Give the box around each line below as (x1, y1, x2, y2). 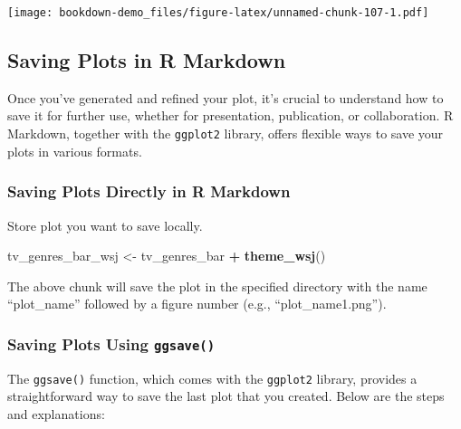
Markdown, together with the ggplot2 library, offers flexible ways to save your (7, 124, 444, 143)
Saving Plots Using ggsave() (7, 332, 216, 355)
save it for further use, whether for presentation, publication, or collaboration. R (7, 106, 454, 125)
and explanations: (7, 404, 105, 423)
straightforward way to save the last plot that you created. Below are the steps (7, 386, 445, 405)
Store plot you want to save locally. (7, 215, 203, 234)
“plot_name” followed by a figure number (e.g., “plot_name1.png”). (7, 294, 387, 313)
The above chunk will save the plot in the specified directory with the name (7, 276, 427, 295)
